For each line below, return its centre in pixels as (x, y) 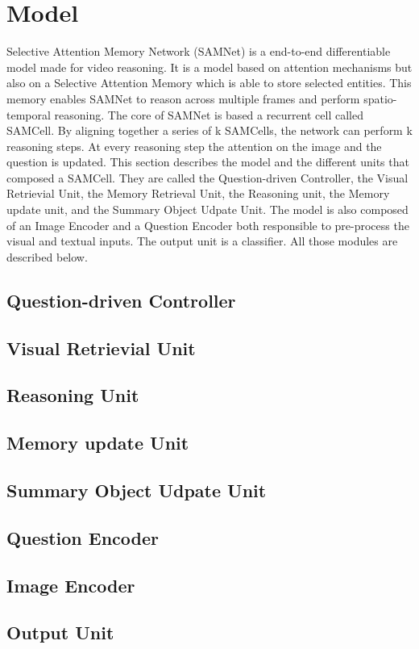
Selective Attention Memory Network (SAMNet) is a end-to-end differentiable (199, 51)
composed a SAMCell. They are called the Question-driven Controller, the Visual (207, 177)
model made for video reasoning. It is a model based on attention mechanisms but (209, 67)
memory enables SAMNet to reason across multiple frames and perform (183, 98)
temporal (29, 114)
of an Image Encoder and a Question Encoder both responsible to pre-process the (208, 225)
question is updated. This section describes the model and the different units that (208, 162)
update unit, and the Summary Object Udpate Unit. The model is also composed (207, 209)
